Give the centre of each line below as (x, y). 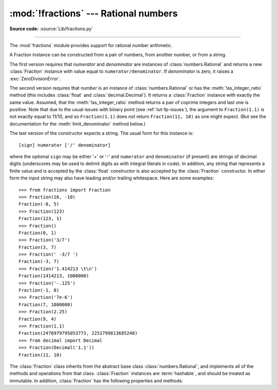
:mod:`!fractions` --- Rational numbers (94, 13)
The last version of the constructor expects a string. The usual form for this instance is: (102, 133)
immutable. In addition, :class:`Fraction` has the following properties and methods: (96, 381)
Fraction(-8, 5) (39, 204)
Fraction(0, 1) (38, 233)
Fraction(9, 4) (38, 319)
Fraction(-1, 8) (39, 290)
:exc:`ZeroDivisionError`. (35, 78)
